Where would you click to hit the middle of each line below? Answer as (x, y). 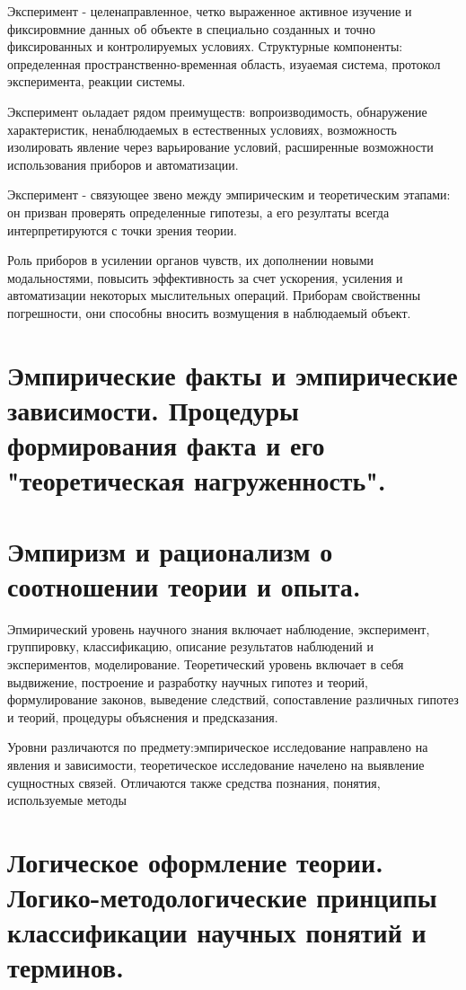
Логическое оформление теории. (196, 861)
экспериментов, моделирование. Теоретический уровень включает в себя (206, 663)
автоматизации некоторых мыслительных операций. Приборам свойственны (214, 295)
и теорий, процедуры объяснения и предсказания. (143, 716)
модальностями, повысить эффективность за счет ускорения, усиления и (205, 277)
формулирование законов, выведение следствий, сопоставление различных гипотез (233, 699)
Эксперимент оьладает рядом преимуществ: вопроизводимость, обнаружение (217, 111)
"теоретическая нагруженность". (197, 480)
